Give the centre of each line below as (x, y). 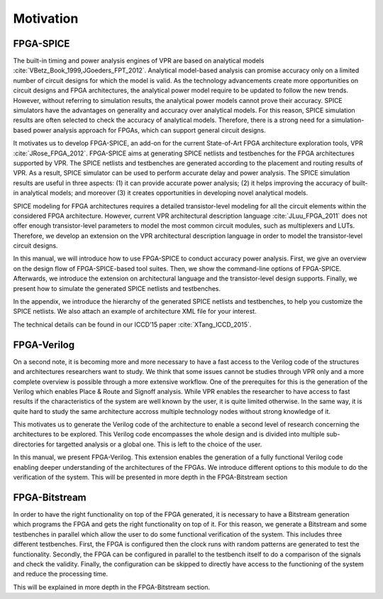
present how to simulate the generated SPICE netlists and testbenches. (117, 288)
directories (29, 444)
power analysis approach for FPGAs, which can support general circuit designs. (149, 130)
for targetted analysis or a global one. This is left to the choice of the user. (154, 444)
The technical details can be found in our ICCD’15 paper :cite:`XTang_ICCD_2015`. (132, 324)
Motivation (46, 18)
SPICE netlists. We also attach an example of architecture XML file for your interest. (135, 312)
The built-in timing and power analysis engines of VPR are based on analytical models (139, 61)
